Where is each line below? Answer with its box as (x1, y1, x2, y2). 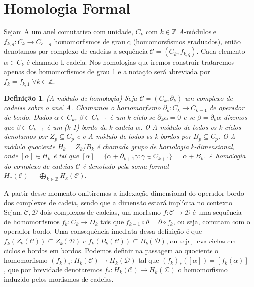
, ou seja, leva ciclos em (166, 236, 236, 246)
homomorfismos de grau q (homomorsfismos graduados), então (54, 36, 241, 46)
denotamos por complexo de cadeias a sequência (4, 46, 148, 56)
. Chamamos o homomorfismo (71, 102, 161, 112)
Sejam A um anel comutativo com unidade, (4, 26, 133, 37)
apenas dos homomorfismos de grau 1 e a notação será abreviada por (4, 66, 210, 76)
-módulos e (184, 26, 217, 37)
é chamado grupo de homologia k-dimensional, (97, 141, 234, 151)
